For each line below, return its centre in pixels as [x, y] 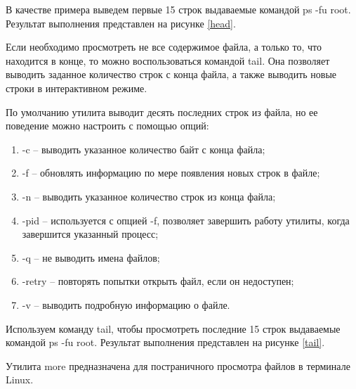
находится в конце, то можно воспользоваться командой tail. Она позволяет [168, 60]
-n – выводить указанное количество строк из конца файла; [149, 196]
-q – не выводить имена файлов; [91, 257]
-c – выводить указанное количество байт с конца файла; [144, 149]
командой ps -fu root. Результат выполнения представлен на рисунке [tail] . [165, 342]
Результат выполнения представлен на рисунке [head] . [121, 23]
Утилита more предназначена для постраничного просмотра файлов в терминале [178, 365]
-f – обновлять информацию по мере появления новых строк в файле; [171, 173]
